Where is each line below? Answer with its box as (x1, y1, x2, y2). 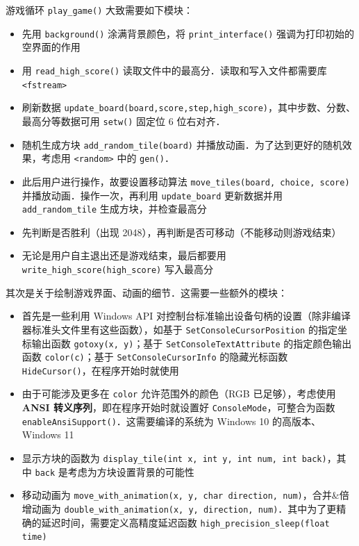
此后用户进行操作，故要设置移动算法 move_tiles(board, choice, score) (22, 174, 350, 188)
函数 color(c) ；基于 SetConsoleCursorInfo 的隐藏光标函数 (22, 349, 288, 364)
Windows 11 (22, 427, 74, 442)
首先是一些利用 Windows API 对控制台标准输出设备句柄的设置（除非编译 (22, 308, 351, 323)
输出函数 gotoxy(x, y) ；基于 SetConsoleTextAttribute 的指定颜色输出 (31, 336, 352, 350)
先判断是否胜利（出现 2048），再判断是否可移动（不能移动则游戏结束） (22, 224, 342, 239)
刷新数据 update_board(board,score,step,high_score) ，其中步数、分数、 (22, 100, 356, 115)
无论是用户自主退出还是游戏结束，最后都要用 (22, 248, 226, 263)
